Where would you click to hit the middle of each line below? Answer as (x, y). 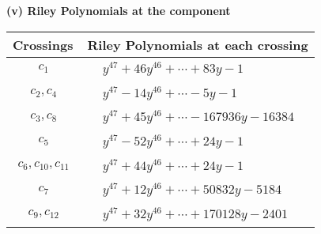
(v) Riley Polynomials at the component (119, 10)
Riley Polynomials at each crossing (198, 44)
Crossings (43, 44)
